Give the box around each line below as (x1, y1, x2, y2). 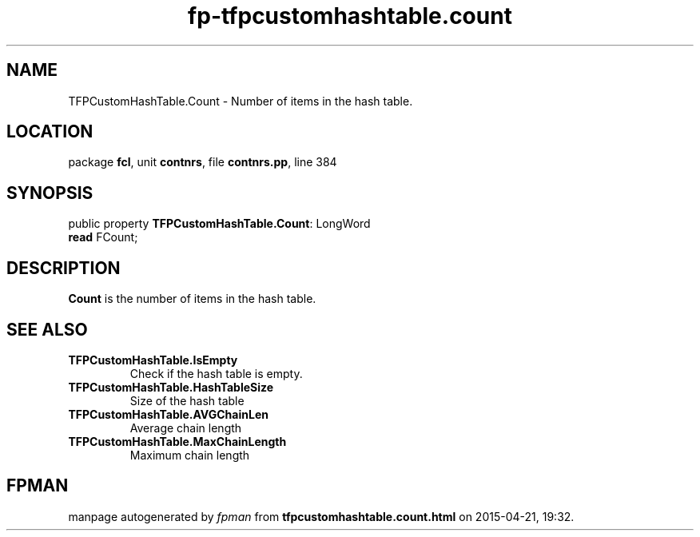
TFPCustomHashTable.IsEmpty (68, 352, 238, 367)
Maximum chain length (129, 447, 250, 462)
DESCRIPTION (6, 257, 121, 278)
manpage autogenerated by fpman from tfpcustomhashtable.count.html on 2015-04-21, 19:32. (68, 509, 575, 523)
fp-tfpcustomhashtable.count (188, 2, 512, 30)
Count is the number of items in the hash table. (68, 292, 316, 306)
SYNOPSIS (6, 182, 93, 203)
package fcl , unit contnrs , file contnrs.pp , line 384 (68, 155, 337, 169)
